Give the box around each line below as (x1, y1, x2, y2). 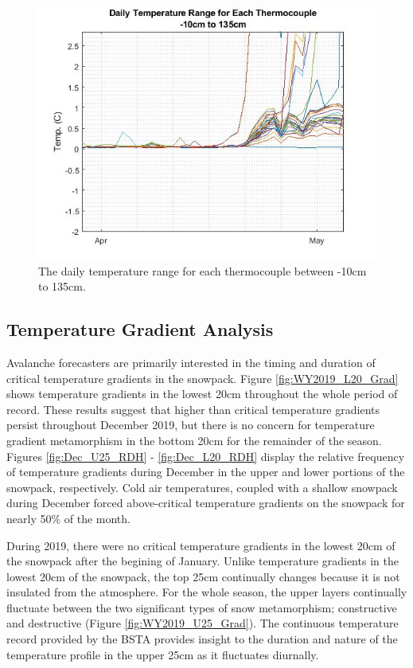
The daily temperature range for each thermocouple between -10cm (38, 262, 367, 279)
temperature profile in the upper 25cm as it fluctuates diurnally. (6, 646, 319, 662)
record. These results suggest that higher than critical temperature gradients (6, 400, 380, 417)
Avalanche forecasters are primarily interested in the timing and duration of (6, 354, 376, 370)
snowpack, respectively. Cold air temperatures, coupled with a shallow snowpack (6, 479, 398, 495)
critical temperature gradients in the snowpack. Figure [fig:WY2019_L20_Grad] (6, 369, 399, 386)
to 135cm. (38, 278, 86, 295)
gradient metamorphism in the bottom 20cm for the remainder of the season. (6, 432, 382, 448)
